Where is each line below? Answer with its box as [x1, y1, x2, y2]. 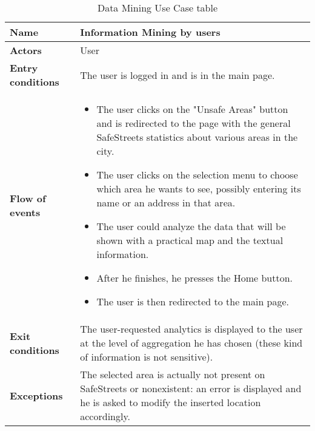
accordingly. [80, 409, 130, 423]
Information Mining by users [80, 25, 220, 39]
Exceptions [10, 388, 63, 402]
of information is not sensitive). [80, 350, 213, 364]
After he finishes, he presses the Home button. [96, 271, 293, 285]
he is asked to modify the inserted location [80, 395, 261, 409]
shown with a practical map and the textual [96, 233, 283, 247]
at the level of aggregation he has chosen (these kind [80, 336, 303, 350]
